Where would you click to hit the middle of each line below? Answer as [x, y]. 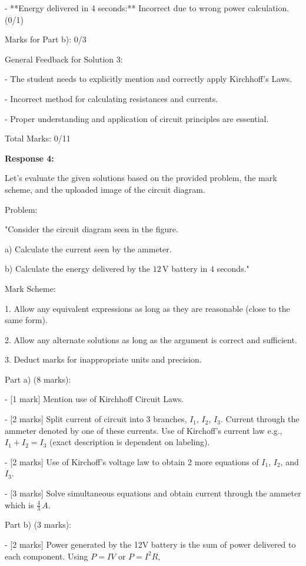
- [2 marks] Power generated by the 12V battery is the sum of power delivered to [150, 544]
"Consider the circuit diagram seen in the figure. [92, 229]
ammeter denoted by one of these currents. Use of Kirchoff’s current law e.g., [144, 430]
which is [19, 504]
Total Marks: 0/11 [38, 138]
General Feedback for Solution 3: [64, 59]
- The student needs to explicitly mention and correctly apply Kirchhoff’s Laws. [149, 79]
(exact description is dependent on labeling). [130, 442]
